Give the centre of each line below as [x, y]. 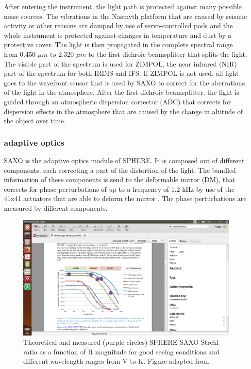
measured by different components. [56, 208]
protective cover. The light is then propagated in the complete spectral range [118, 44]
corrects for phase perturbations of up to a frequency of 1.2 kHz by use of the [119, 189]
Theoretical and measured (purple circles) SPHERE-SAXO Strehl [121, 342]
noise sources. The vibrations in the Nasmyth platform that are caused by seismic [125, 16]
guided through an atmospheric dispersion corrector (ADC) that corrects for [117, 101]
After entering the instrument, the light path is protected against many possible [123, 6]
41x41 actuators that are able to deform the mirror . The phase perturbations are [125, 198]
